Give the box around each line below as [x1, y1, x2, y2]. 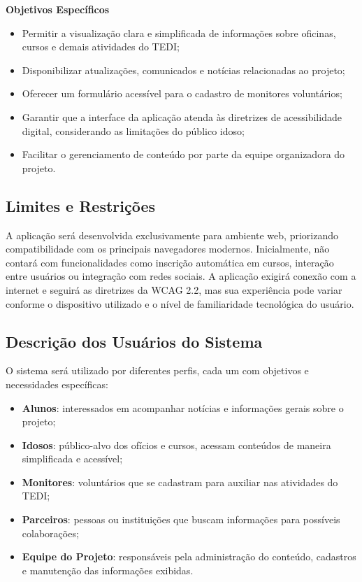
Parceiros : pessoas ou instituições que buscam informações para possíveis [22, 512, 340, 527]
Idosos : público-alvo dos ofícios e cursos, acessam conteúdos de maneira [22, 437, 331, 452]
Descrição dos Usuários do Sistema [6, 330, 263, 352]
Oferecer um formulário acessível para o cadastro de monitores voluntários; [22, 86, 342, 101]
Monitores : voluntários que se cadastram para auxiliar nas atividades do [22, 474, 338, 489]
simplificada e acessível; [22, 451, 123, 466]
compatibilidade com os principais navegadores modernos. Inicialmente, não [6, 241, 330, 256]
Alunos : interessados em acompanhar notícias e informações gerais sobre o [22, 400, 344, 415]
